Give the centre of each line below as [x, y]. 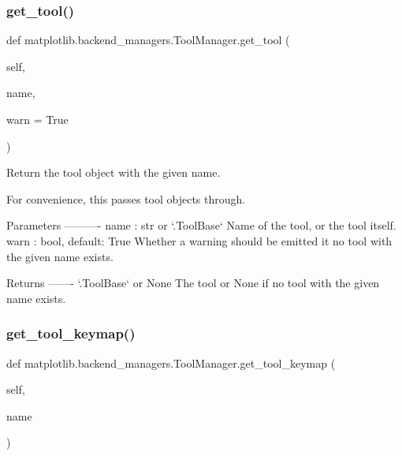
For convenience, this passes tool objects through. [126, 198]
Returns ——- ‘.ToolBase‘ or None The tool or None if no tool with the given [193, 283]
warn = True [37, 119]
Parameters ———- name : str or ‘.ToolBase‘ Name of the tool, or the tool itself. [201, 225]
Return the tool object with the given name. [114, 172]
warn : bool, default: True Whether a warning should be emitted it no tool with [199, 240]
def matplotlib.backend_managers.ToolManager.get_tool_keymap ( [171, 363]
